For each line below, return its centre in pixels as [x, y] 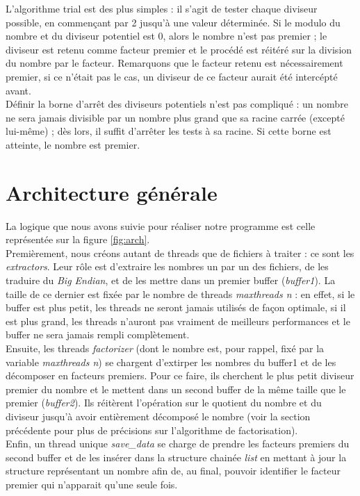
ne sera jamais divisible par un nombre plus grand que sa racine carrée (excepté [175, 117]
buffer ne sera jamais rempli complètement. [98, 334]
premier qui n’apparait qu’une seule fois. [92, 484]
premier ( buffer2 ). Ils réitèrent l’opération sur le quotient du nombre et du [164, 403]
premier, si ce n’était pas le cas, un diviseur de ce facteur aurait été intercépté [172, 76]
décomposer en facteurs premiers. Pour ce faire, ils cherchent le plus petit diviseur [180, 375]
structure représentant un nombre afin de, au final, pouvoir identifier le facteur [173, 471]
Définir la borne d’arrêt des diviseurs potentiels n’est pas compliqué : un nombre [177, 104]
